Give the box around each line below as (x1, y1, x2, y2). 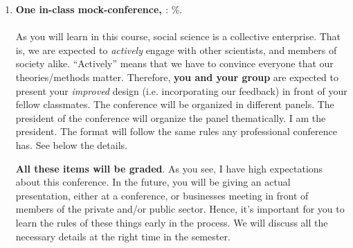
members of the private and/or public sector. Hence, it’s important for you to (15, 202, 345, 216)
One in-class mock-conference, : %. (15, 2, 183, 16)
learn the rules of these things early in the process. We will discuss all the (15, 215, 328, 229)
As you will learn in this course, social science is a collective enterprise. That (15, 29, 341, 44)
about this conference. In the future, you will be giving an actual (15, 175, 291, 189)
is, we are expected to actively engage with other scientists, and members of (15, 42, 337, 57)
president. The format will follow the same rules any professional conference (15, 124, 337, 139)
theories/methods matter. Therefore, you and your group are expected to (15, 69, 338, 84)
